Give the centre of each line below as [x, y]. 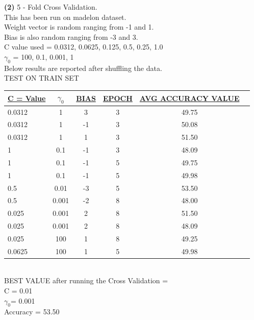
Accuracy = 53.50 [32, 312]
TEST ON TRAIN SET [42, 78]
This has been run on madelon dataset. [65, 17]
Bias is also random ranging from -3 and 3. [71, 36]
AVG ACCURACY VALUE [189, 98]
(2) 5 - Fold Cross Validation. [51, 7]
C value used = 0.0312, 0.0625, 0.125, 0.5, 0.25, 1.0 [84, 47]
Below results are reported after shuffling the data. [83, 68]
